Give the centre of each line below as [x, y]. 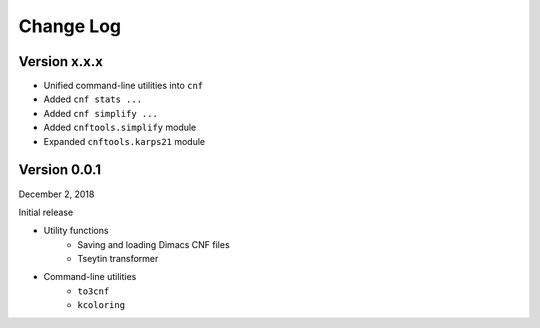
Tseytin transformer [118, 259]
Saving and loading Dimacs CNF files [153, 244]
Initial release [46, 212]
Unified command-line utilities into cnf [123, 86]
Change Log [70, 26]
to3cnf [93, 291]
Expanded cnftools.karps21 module [124, 141]
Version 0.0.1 [60, 170]
